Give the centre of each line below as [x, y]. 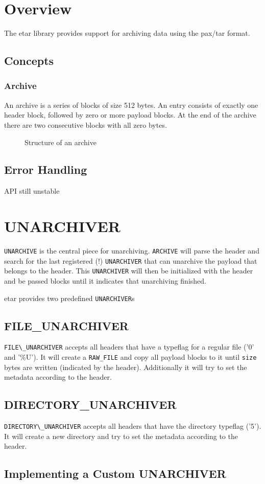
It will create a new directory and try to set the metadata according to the [121, 436]
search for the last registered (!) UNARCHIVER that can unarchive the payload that [131, 260]
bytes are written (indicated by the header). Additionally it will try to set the [126, 367]
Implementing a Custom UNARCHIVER [115, 474]
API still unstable [32, 191]
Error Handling [46, 169]
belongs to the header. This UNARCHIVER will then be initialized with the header [129, 271]
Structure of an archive [61, 142]
